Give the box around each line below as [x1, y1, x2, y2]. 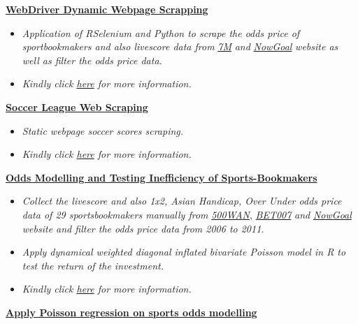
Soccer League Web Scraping [6, 99, 148, 114]
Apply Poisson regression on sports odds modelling [6, 304, 257, 319]
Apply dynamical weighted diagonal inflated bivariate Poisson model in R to [22, 244, 346, 259]
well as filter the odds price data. [22, 52, 162, 67]
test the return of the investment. [22, 258, 164, 272]
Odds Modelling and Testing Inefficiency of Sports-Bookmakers [6, 170, 317, 184]
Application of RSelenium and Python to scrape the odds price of [22, 25, 300, 40]
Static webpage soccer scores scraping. [22, 123, 184, 138]
